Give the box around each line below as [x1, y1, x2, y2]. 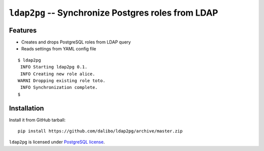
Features [9, 26, 37, 34]
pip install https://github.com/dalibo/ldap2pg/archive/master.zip [18, 129, 183, 134]
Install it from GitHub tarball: [9, 117, 66, 123]
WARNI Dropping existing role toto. [18, 78, 106, 84]
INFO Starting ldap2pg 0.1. [20, 64, 88, 70]
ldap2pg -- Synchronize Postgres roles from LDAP [9, 7, 219, 18]
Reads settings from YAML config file [21, 46, 96, 52]
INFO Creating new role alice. [20, 71, 95, 77]
